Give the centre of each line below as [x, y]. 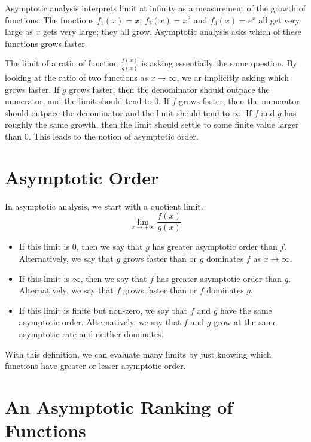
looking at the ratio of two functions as [76, 77]
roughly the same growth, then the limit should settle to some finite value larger [152, 124]
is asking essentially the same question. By [219, 63]
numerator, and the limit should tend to [78, 101]
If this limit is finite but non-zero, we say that [103, 310]
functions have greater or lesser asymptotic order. [95, 366]
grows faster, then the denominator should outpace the [169, 89]
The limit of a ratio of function [62, 63]
